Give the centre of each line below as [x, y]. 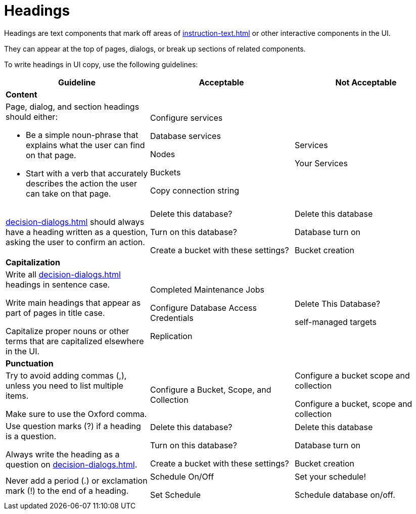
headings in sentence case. [58, 284]
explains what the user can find [85, 145]
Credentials [172, 318]
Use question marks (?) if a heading [73, 426]
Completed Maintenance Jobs [207, 289]
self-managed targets [336, 322]
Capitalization [33, 262]
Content [21, 94]
